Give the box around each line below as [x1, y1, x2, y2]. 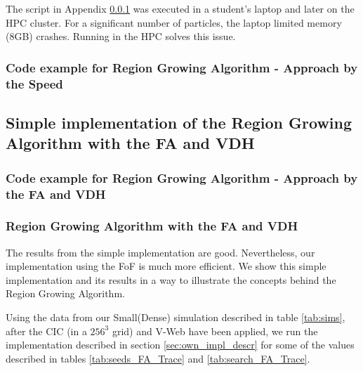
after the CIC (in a [6, 323, 87, 338]
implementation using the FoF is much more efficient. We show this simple [6, 259, 326, 273]
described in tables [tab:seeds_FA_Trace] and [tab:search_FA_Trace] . [6, 351, 310, 365]
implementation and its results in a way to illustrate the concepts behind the [6, 272, 336, 287]
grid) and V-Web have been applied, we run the [112, 323, 318, 338]
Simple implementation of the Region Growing [6, 111, 352, 133]
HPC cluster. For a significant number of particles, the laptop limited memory [6, 15, 342, 30]
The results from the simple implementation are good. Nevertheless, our [6, 245, 315, 259]
